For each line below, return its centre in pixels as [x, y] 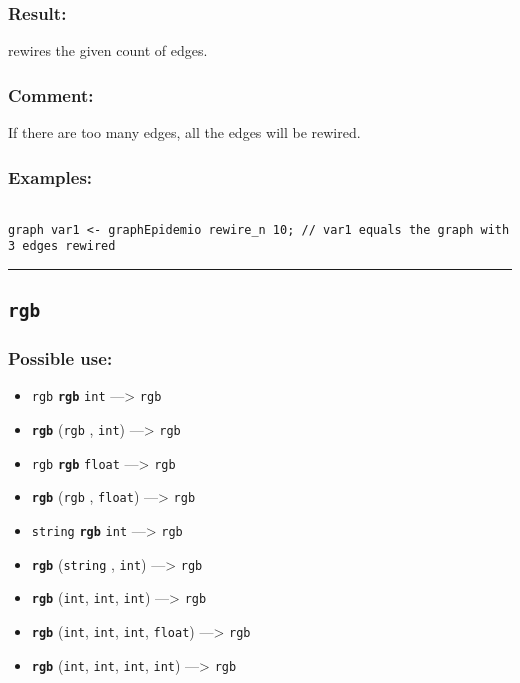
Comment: [51, 94]
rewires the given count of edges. [108, 50]
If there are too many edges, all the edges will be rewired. [184, 132]
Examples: [50, 176]
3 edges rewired [62, 246]
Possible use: [60, 358]
